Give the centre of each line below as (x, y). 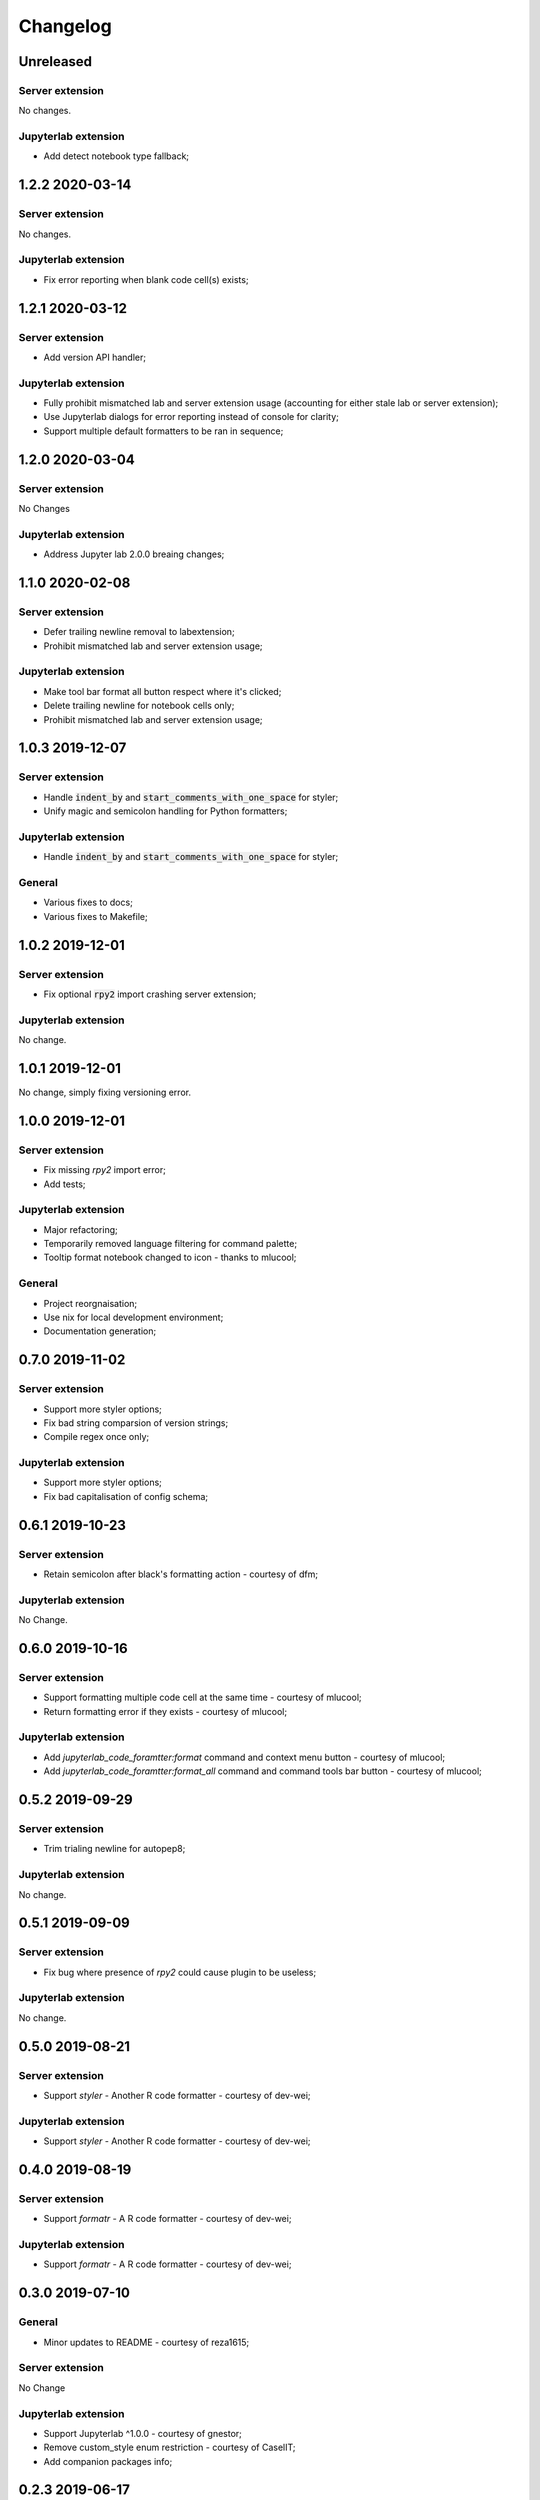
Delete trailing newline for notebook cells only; (139, 706)
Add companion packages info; (108, 2461)
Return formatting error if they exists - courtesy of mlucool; (165, 1711)
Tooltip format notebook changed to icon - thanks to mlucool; (170, 1257)
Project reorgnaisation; (90, 1303)
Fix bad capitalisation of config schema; (126, 1496)
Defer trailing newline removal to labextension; (139, 632)
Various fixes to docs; (88, 902)
